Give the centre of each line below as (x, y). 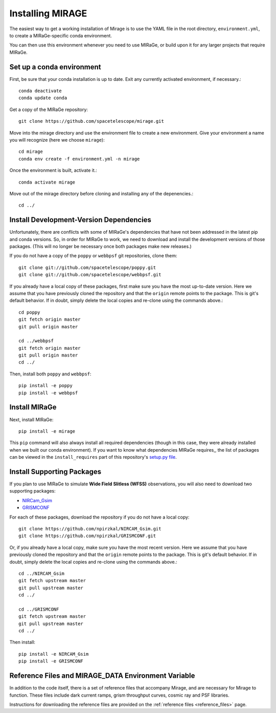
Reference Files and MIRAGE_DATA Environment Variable (102, 676)
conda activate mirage (47, 182)
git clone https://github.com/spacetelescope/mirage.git (91, 121)
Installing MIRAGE (48, 13)
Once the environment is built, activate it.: (53, 170)
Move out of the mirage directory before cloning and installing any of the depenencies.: (101, 193)
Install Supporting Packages (55, 471)
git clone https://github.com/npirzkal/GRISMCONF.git (87, 536)
